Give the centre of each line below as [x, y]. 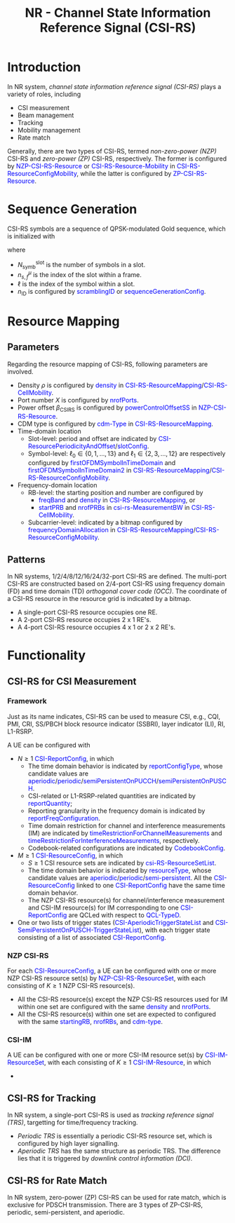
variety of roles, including [44, 94]
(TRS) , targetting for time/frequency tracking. [73, 1123]
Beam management [46, 115]
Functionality [47, 655]
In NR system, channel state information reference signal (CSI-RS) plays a [114, 86]
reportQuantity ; [50, 803]
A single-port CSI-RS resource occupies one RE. [87, 612]
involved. [20, 371]
